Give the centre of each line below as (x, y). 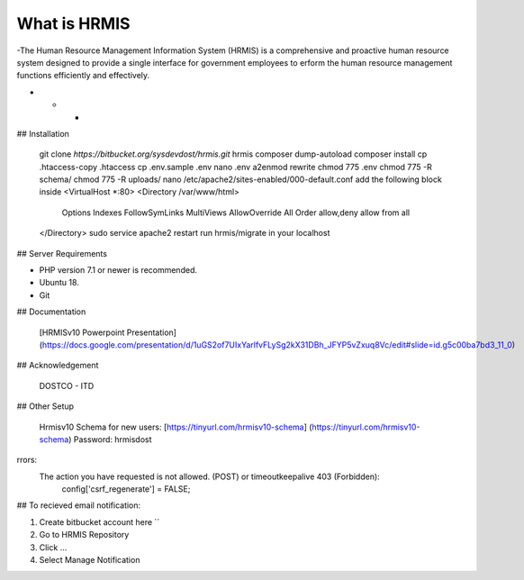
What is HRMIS (73, 23)
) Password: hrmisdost (110, 439)
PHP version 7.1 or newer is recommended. (118, 270)
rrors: (27, 460)
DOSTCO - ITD (67, 385)
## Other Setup (45, 406)
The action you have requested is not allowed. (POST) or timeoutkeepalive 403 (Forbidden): (209, 476)
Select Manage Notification (90, 560)
